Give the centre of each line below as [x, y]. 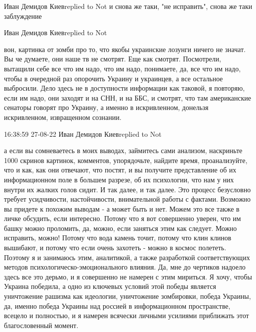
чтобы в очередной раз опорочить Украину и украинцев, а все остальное [113, 78]
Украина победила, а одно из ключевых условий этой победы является [110, 286]
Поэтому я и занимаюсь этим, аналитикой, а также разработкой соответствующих [127, 257]
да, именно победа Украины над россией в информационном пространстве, [117, 305]
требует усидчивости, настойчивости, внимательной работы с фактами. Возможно [128, 199]
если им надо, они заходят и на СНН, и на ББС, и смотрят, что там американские [128, 97]
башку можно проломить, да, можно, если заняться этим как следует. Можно [121, 228]
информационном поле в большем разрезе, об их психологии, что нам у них [119, 179]
